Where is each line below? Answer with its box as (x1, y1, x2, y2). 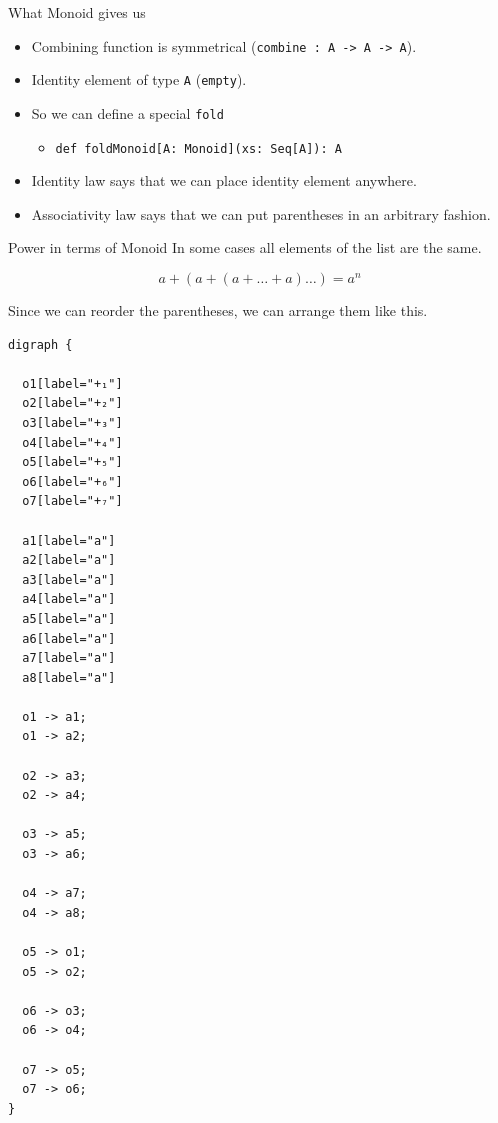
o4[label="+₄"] (22, 435, 123, 450)
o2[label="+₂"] (22, 396, 123, 411)
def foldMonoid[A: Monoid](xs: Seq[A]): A (55, 141, 342, 156)
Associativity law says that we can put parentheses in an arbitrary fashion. (31, 203, 491, 224)
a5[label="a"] (22, 611, 116, 626)
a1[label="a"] (22, 533, 116, 548)
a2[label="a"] (22, 553, 116, 568)
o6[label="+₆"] (22, 474, 123, 489)
